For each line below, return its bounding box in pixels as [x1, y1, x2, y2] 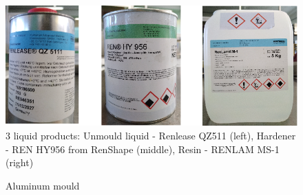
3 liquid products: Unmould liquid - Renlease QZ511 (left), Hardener [6, 128, 296, 142]
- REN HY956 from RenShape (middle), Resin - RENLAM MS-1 [6, 141, 280, 156]
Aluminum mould [6, 178, 80, 192]
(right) [6, 155, 34, 170]
